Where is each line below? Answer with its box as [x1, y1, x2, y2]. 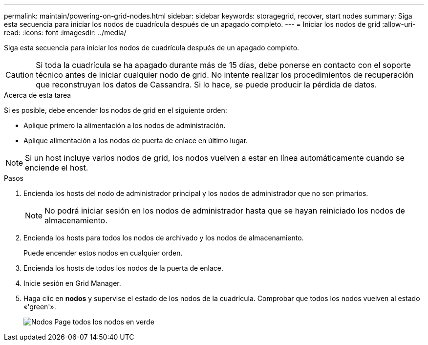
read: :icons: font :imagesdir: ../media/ [4, 28, 127, 37]
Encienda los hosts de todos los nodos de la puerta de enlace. [23, 264, 224, 272]
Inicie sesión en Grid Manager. [23, 279, 121, 287]
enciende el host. [25, 163, 88, 172]
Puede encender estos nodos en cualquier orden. [23, 249, 183, 257]
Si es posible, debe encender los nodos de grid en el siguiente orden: [4, 106, 227, 114]
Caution [5, 70, 34, 80]
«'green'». [23, 302, 56, 311]
